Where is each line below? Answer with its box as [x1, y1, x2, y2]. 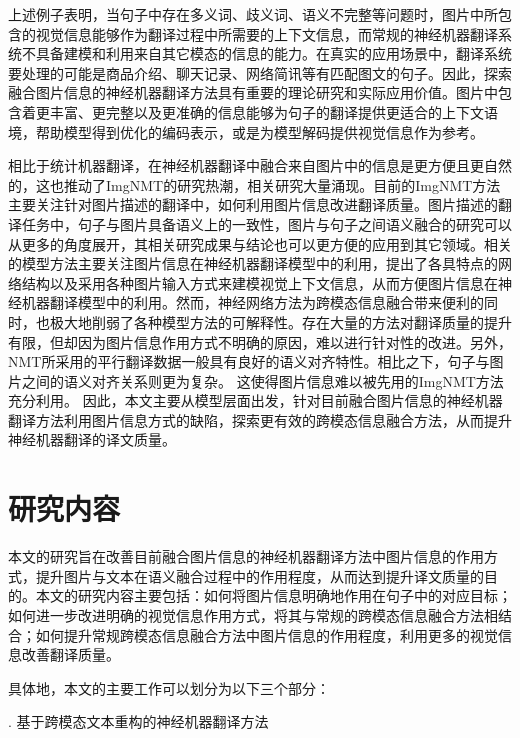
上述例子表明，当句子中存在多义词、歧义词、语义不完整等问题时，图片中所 [8, 4, 498, 24]
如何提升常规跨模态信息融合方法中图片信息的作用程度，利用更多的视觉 [35, 624, 498, 645]
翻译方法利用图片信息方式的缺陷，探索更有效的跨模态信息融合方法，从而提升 [8, 409, 512, 430]
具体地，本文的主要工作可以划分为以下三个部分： [8, 677, 330, 698]
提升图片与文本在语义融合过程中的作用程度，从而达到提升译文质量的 [35, 565, 484, 586]
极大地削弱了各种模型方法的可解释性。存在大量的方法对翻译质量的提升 [49, 311, 512, 332]
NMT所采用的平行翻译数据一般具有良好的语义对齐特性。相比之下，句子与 [8, 351, 490, 372]
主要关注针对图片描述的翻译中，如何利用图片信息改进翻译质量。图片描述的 [8, 194, 498, 215]
